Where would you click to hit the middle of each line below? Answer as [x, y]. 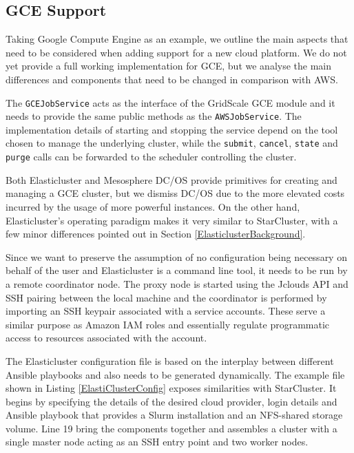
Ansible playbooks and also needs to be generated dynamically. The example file [175, 374]
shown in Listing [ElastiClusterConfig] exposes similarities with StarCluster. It [171, 388]
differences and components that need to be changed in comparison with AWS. [172, 79]
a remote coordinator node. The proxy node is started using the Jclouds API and [177, 283]
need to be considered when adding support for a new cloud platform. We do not [176, 52]
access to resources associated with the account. [106, 338]
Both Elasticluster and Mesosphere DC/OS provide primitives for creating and [171, 179]
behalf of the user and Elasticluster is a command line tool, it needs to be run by [177, 270]
